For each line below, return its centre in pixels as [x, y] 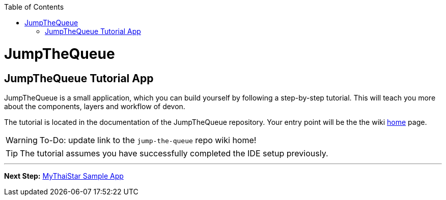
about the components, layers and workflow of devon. [95, 106]
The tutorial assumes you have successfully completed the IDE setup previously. [174, 153]
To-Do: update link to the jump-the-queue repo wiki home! [148, 140]
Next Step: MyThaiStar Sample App [64, 176]
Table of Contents [34, 7]
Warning [22, 140]
